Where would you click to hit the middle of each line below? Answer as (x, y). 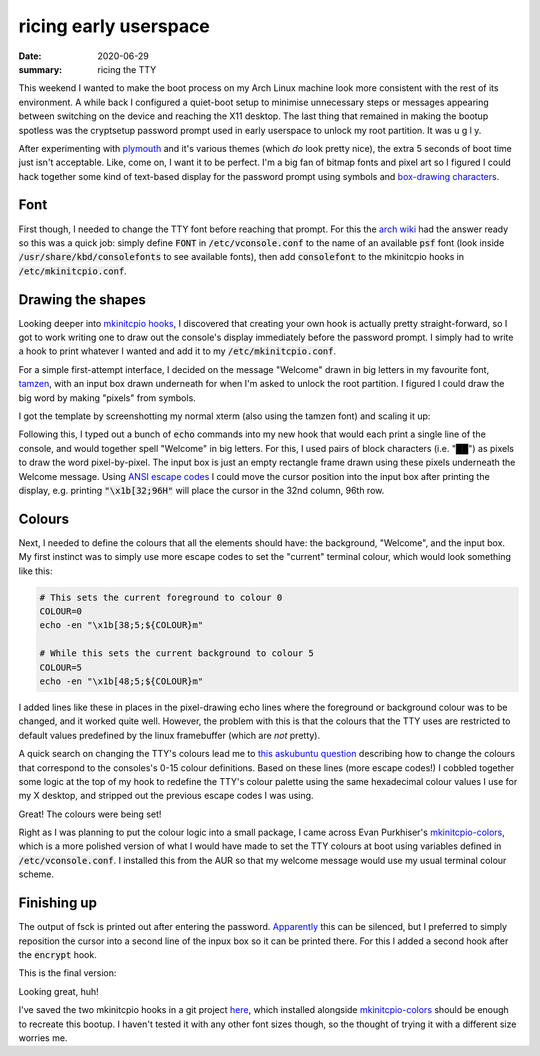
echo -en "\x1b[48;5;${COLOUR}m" (121, 681)
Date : (30, 56)
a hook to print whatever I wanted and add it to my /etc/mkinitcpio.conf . (177, 351)
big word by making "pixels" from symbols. (107, 397)
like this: (35, 571)
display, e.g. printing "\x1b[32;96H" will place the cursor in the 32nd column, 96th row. (201, 490)
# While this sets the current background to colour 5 (176, 653)
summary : (40, 69)
